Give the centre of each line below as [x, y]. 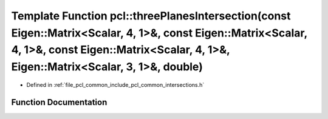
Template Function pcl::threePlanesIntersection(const [151, 16]
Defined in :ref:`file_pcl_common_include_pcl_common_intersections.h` [115, 84]
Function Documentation [59, 102]
